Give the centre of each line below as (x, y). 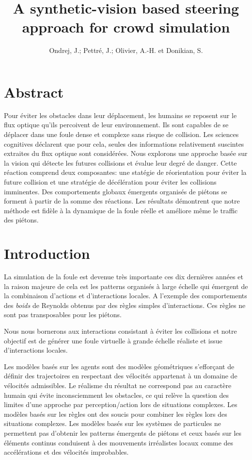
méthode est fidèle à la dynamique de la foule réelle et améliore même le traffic (121, 210)
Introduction (47, 253)
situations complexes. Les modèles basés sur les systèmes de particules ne (112, 423)
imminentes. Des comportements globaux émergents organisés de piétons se (116, 191)
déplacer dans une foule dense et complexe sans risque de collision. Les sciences (121, 134)
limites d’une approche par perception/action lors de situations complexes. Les (121, 404)
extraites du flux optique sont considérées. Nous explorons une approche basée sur (126, 153)
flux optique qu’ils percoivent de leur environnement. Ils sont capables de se (116, 125)
